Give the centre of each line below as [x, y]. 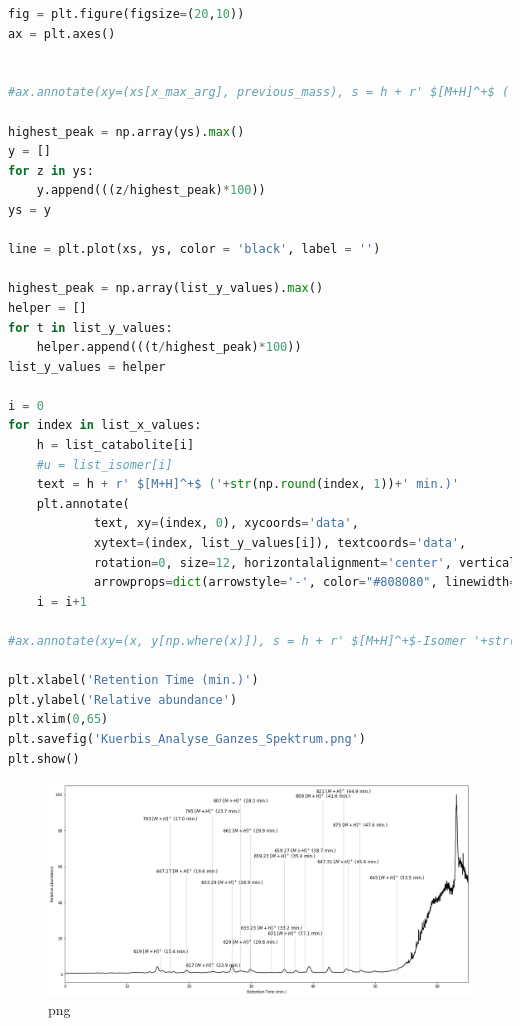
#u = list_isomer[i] [104, 464]
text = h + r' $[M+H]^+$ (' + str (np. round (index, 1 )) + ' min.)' [248, 484]
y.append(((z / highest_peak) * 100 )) [151, 190]
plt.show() [44, 758]
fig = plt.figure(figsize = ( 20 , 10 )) [126, 14]
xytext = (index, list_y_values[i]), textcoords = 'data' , [280, 543]
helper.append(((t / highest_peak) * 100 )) [169, 347]
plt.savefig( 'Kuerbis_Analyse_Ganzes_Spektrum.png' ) [187, 738]
